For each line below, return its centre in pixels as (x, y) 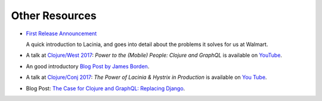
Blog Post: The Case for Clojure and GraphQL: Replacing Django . (106, 88)
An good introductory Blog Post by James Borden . (88, 66)
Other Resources (54, 16)
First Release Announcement (61, 33)
